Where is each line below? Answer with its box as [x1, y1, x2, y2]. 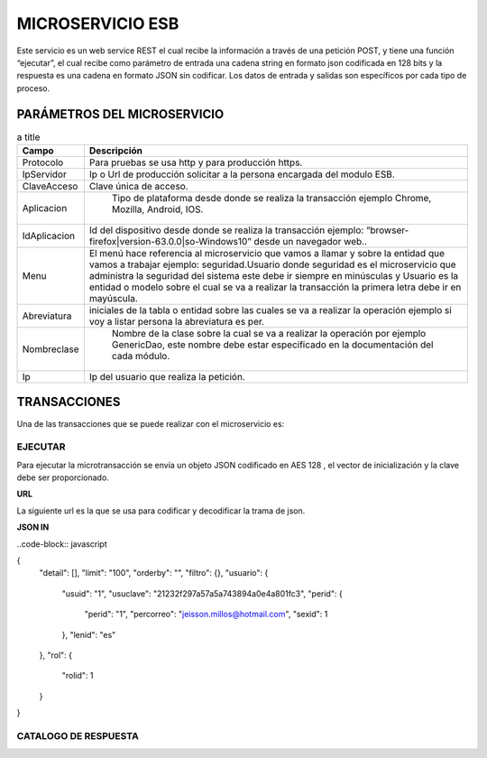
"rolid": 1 [61, 670, 94, 681]
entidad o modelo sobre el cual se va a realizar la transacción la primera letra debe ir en [88, 281, 462, 293]
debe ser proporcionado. [16, 472, 110, 483]
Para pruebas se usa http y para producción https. [88, 156, 303, 169]
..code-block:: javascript [16, 538, 107, 550]
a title [16, 131, 41, 143]
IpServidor [22, 168, 67, 180]
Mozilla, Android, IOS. [111, 203, 204, 216]
